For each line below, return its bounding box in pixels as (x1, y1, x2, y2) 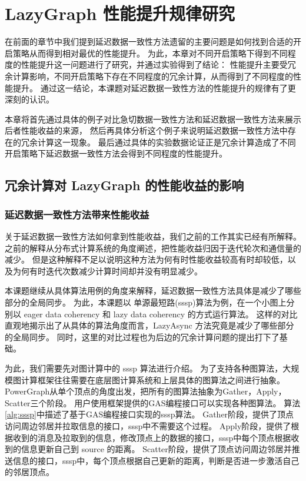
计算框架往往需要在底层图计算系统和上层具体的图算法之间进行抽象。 (21, 373, 285, 386)
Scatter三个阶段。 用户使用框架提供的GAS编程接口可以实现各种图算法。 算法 (5, 396, 301, 409)
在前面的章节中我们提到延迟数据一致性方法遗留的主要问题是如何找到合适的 (5, 35, 293, 48)
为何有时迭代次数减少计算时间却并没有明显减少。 (12, 264, 202, 277)
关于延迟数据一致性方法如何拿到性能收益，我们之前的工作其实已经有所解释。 (5, 230, 301, 243)
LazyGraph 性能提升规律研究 (5, 1, 235, 25)
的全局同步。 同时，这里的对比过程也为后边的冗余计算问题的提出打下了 (5, 330, 280, 343)
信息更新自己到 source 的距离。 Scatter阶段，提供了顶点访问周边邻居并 (21, 443, 292, 455)
